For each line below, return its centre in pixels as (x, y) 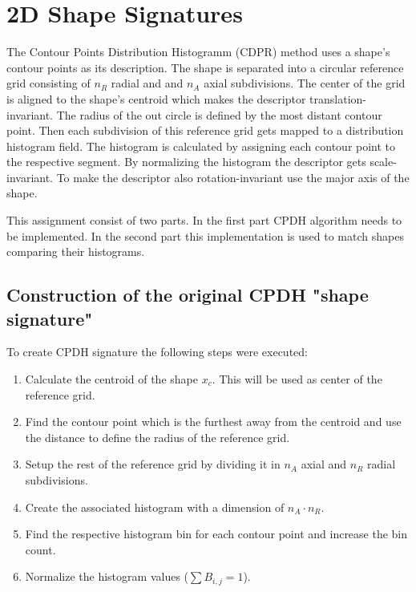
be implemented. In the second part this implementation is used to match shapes (205, 235)
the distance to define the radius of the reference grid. (158, 437)
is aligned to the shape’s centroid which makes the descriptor (156, 98)
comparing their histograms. (76, 251)
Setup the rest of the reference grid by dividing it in (153, 464)
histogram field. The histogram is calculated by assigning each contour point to (201, 146)
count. (40, 549)
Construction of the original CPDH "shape (188, 295)
